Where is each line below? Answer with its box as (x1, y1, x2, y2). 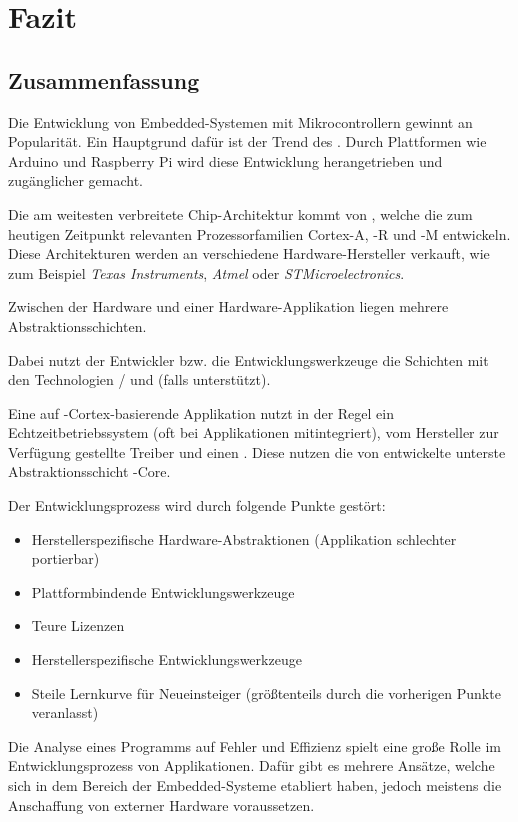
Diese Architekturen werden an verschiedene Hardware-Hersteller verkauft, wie (8, 243, 490, 264)
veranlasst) (31, 702, 99, 723)
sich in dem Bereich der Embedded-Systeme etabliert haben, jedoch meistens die (8, 775, 502, 796)
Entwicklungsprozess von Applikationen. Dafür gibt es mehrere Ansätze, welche (8, 755, 495, 776)
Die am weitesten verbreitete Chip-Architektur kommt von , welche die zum (8, 203, 473, 224)
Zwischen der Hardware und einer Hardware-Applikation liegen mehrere (8, 296, 449, 317)
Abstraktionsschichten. (8, 315, 147, 336)
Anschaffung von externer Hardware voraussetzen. (8, 794, 315, 815)
